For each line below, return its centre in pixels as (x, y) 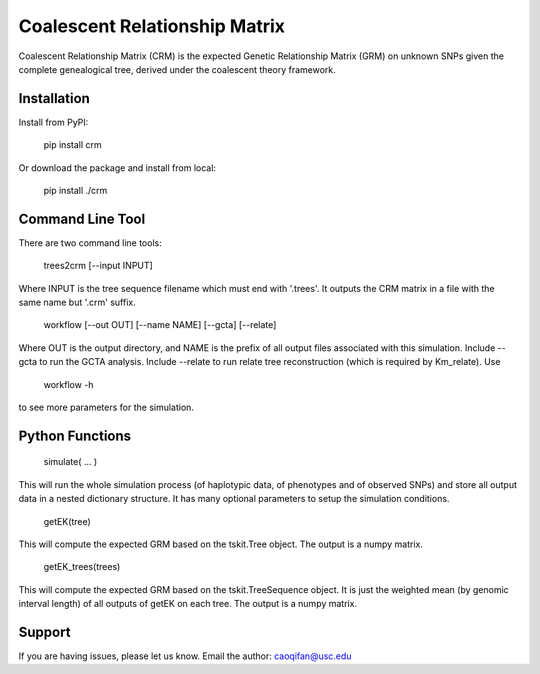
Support (44, 632)
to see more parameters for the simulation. (106, 407)
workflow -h (68, 384)
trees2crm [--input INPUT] (98, 266)
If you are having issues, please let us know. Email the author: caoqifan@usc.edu (185, 656)
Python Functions (75, 435)
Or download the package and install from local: (117, 167)
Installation (54, 98)
